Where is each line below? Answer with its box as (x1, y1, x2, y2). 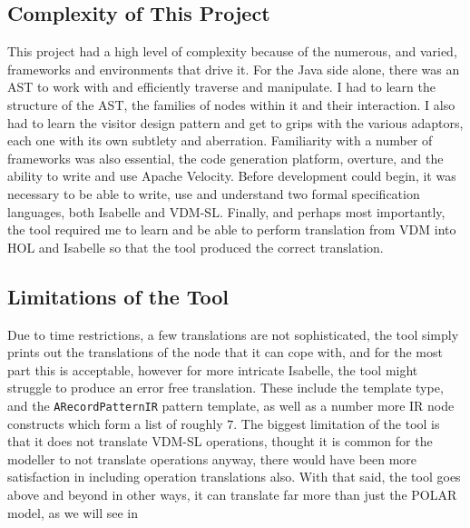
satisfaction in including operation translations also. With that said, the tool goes (7, 467, 461, 486)
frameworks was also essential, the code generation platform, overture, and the (7, 148, 444, 167)
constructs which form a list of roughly (7, 413, 223, 433)
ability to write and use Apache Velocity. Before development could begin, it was (7, 166, 456, 185)
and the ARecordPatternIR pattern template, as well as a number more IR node (7, 395, 455, 414)
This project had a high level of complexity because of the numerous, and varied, (7, 42, 457, 61)
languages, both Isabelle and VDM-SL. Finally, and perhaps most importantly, (7, 202, 446, 221)
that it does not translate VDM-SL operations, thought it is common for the (7, 432, 433, 451)
